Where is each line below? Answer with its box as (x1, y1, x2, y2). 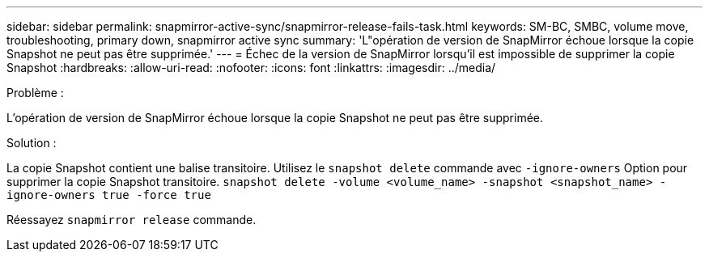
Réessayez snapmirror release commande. (6, 213, 257, 226)
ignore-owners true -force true (6, 188, 211, 201)
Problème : (6, 86, 64, 99)
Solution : (6, 136, 57, 150)
